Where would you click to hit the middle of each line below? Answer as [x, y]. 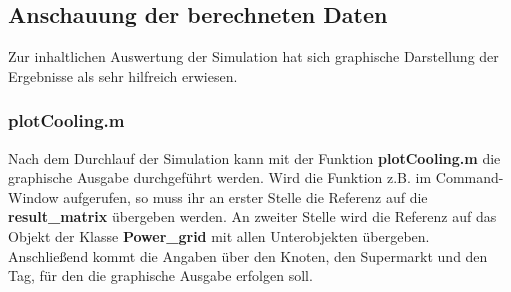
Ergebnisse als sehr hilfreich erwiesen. [123, 75]
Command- [469, 177]
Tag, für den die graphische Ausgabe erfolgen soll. [160, 275]
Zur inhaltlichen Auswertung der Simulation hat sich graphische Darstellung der [253, 56]
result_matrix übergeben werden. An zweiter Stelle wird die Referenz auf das [252, 216]
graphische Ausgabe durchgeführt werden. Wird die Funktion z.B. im [220, 177]
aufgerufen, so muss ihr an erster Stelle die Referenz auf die [245, 196]
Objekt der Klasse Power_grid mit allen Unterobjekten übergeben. [219, 235]
